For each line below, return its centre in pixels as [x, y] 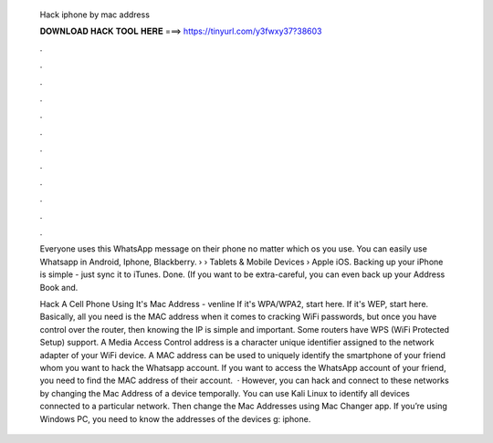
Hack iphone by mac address [95, 15]
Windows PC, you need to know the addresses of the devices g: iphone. [175, 418]
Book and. [59, 287]
